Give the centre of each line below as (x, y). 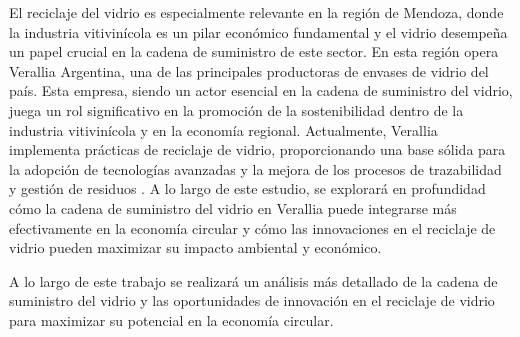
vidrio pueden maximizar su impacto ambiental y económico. (195, 247)
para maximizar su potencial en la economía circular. (171, 319)
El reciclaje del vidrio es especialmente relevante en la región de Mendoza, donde (256, 12)
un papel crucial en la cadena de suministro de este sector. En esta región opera (254, 51)
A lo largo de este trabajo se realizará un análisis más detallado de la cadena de (253, 280)
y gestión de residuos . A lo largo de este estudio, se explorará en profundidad (247, 188)
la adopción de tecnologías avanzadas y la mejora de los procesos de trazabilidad (255, 168)
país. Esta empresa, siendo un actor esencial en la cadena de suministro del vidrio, (261, 90)
